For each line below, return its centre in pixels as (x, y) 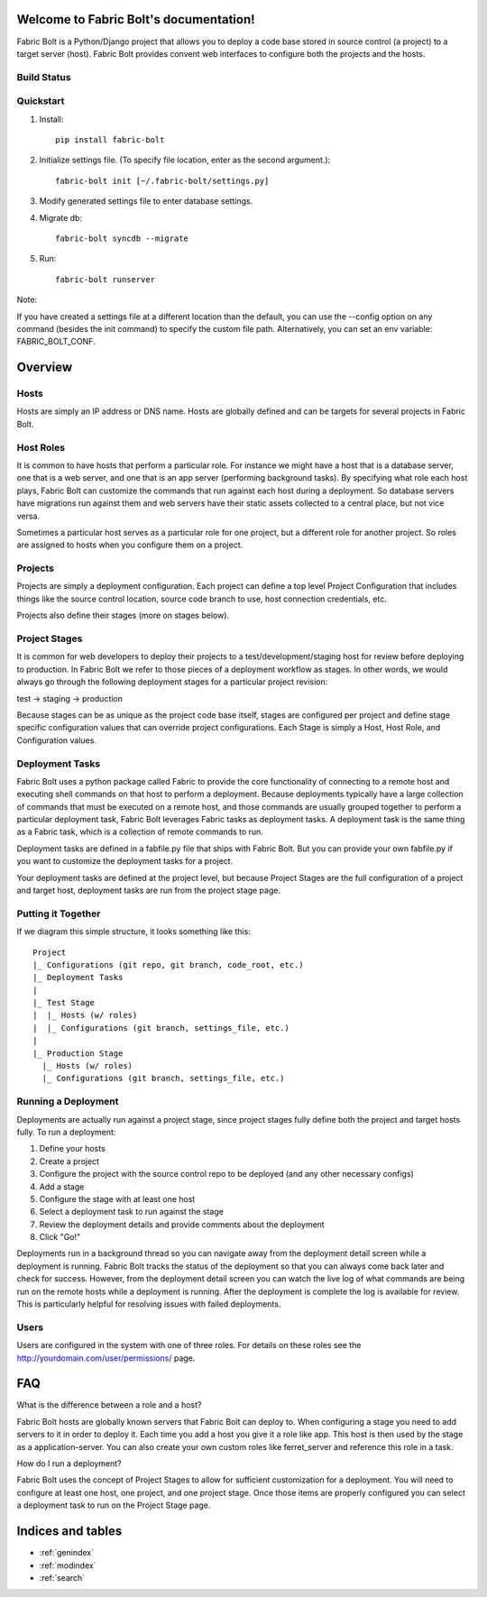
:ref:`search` (62, 1577)
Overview (45, 367)
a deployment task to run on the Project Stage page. (114, 1505)
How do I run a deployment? (69, 1464)
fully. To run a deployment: (66, 1132)
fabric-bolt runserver (106, 279)
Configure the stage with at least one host (117, 1198)
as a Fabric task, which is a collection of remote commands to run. (140, 832)
